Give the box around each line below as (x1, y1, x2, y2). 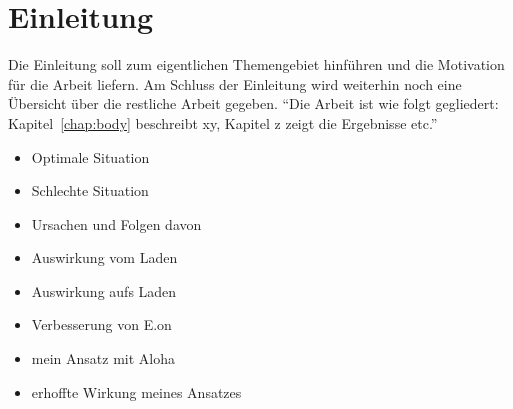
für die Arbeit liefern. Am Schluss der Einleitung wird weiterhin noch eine (8, 73, 462, 94)
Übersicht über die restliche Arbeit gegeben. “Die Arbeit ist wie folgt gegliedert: (8, 93, 499, 114)
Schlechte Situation (31, 180, 149, 201)
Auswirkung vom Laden (31, 247, 178, 268)
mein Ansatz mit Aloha (31, 348, 175, 369)
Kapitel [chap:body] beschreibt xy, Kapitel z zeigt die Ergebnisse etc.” (8, 112, 438, 133)
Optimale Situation (31, 146, 150, 167)
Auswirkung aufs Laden (31, 280, 177, 301)
